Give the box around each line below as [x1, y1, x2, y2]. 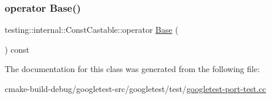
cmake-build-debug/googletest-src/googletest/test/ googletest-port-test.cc [5, 83, 266, 94]
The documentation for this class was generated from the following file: [5, 63, 260, 75]
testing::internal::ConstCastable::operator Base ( [5, 23, 178, 36]
